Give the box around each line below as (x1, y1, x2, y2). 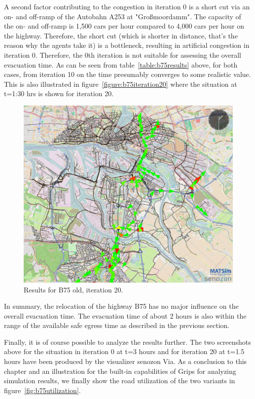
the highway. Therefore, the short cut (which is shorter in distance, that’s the (4, 30, 238, 40)
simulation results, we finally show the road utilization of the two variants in (4, 375, 235, 386)
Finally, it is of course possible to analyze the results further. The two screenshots (4, 336, 251, 347)
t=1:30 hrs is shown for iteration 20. (4, 88, 114, 99)
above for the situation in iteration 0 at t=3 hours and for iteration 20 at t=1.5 (4, 346, 245, 357)
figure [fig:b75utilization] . (4, 385, 81, 395)
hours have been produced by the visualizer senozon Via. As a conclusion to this (4, 356, 247, 366)
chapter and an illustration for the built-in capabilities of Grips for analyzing (4, 365, 236, 376)
